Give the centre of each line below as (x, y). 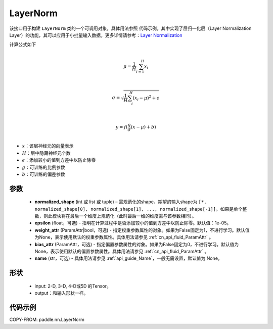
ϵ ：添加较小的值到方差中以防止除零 (59, 160)
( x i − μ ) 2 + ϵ (146, 98)
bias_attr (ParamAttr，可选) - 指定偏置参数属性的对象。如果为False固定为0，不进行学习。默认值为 (137, 244)
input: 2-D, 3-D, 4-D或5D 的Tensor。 (73, 286)
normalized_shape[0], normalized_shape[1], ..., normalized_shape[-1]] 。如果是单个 (139, 209)
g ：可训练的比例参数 (43, 167)
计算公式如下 (23, 44)
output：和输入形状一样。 (61, 293)
